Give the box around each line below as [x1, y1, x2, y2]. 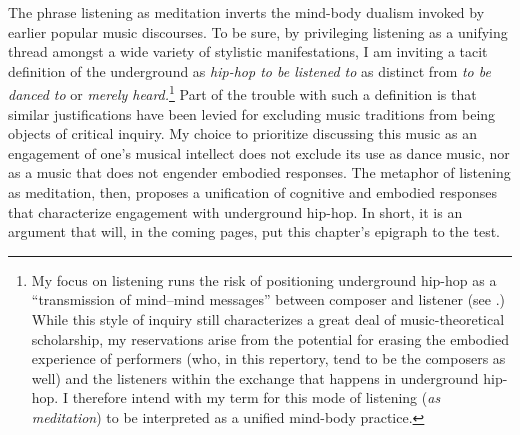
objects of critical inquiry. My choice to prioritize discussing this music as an [8, 123, 477, 144]
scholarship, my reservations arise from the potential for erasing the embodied [31, 328, 509, 349]
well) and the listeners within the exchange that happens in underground [31, 367, 479, 388]
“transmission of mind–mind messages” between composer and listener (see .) [31, 289, 506, 310]
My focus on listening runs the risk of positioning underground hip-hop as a [31, 269, 497, 290]
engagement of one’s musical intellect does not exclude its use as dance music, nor [8, 142, 510, 163]
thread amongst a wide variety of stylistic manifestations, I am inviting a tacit [8, 41, 488, 62]
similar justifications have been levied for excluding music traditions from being [8, 103, 496, 124]
